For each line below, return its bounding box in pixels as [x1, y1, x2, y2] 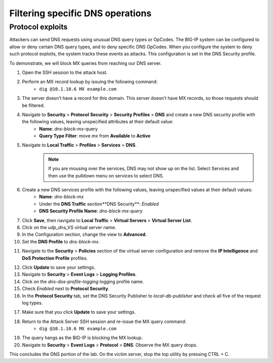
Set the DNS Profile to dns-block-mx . [22, 238, 100, 244]
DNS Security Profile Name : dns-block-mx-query [39, 208, 143, 214]
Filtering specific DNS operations [9, 8, 152, 19]
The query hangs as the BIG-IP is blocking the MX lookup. [22, 335, 143, 341]
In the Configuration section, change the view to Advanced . [22, 231, 147, 238]
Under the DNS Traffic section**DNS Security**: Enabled [39, 201, 159, 207]
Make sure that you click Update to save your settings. [22, 309, 136, 315]
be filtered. [22, 102, 45, 108]
